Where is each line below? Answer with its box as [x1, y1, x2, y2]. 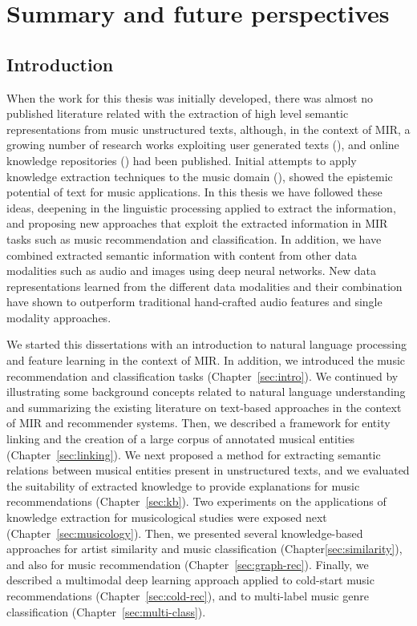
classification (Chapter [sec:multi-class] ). [6, 603, 206, 620]
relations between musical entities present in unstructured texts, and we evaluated [6, 462, 410, 479]
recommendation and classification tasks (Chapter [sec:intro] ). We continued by [6, 367, 399, 384]
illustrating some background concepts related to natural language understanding [6, 383, 406, 400]
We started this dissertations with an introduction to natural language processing [6, 336, 407, 353]
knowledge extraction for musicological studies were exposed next [6, 509, 327, 526]
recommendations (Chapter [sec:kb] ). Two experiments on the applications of [6, 493, 387, 510]
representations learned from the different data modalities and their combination [6, 277, 403, 294]
